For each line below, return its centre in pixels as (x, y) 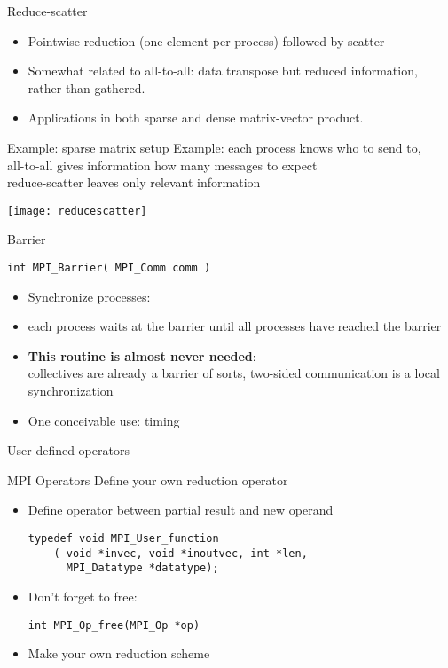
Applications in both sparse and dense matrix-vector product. (196, 118)
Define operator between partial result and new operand (181, 510)
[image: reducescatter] (77, 211)
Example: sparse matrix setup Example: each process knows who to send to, (214, 147)
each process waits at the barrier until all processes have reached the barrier (235, 326)
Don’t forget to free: (83, 596)
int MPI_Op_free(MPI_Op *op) (114, 625)
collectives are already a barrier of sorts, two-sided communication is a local (234, 373)
